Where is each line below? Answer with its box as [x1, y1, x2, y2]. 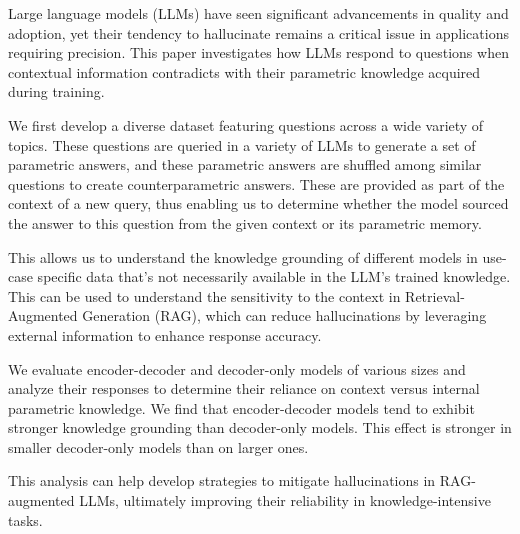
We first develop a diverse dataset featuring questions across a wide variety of [8, 114, 484, 135]
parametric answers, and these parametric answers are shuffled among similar [8, 154, 482, 175]
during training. [8, 81, 105, 102]
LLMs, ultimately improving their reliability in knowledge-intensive [79, 490, 491, 511]
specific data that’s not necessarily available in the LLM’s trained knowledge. [37, 266, 511, 287]
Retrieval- [405, 285, 465, 306]
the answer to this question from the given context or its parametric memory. [8, 212, 482, 233]
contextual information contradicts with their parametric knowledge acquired [8, 61, 481, 82]
